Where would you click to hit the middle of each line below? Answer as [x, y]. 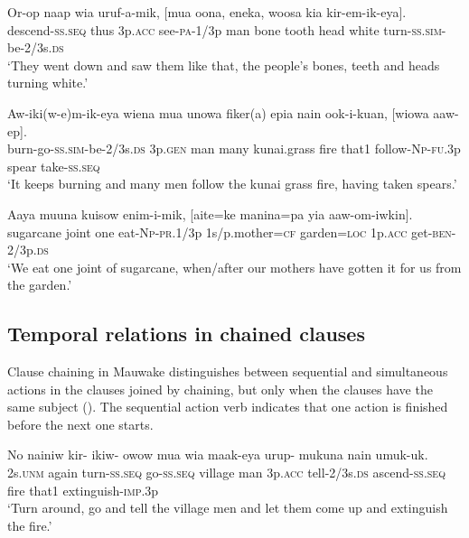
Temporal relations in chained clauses [186, 334]
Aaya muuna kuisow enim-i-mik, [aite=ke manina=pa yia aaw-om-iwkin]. [210, 213]
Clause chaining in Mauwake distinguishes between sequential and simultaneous [228, 371]
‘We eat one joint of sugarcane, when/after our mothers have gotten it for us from [234, 267]
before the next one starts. [80, 424]
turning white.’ [48, 83]
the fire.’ [30, 525]
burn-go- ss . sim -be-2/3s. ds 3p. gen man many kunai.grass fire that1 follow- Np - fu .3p [234, 148]
